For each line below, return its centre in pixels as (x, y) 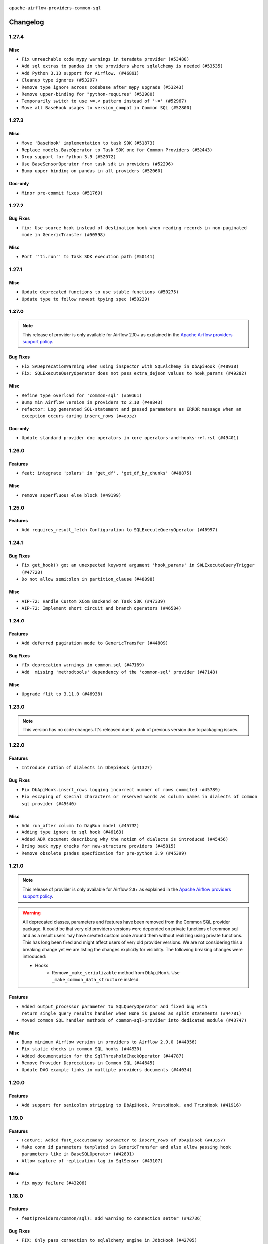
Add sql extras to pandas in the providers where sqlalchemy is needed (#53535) (122, 66)
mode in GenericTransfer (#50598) (64, 235)
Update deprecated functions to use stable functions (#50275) (100, 292)
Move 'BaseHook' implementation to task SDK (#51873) (88, 143)
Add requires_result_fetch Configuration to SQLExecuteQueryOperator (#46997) (120, 530)
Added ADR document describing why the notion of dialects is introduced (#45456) (125, 839)
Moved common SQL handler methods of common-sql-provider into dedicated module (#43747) (134, 1020)
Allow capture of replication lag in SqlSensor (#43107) (92, 1161)
